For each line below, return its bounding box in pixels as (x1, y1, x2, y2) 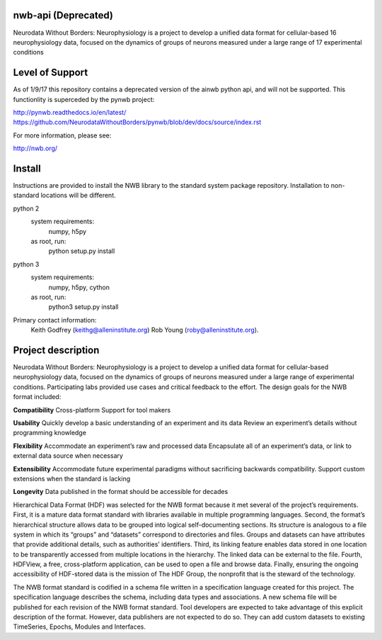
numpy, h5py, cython (48, 283, 110, 291)
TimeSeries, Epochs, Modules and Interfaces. (13, 622, 146, 631)
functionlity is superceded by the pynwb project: (13, 95, 155, 103)
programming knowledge (13, 429, 86, 437)
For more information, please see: (13, 131, 112, 140)
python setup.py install (48, 247, 115, 255)
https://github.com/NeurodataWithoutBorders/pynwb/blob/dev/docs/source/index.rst (13, 118, 262, 127)
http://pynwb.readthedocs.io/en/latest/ (13, 108, 127, 116)
